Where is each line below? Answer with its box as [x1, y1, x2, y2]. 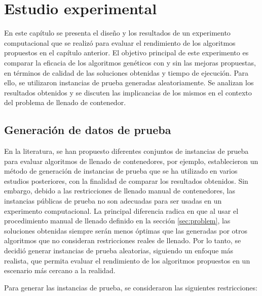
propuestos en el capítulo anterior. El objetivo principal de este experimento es [4, 47, 249, 58]
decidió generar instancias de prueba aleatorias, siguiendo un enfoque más [4, 245, 234, 256]
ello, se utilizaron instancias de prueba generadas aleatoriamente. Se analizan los [4, 77, 254, 88]
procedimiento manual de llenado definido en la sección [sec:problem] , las [4, 215, 231, 226]
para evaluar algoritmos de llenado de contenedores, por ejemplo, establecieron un [4, 155, 258, 166]
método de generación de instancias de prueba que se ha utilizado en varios [4, 166, 238, 176]
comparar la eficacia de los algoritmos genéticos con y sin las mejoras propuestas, [4, 57, 256, 68]
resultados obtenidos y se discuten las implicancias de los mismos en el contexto [4, 87, 252, 97]
